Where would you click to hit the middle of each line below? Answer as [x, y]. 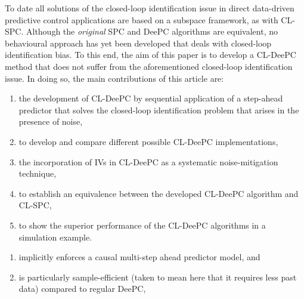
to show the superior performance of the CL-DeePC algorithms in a [142, 225]
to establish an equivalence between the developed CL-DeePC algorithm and [159, 193]
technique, [38, 173]
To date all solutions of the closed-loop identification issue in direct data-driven [150, 8]
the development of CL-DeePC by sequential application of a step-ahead [151, 98]
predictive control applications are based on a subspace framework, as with [142, 19]
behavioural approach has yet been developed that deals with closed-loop [138, 43]
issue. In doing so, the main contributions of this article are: [114, 78]
